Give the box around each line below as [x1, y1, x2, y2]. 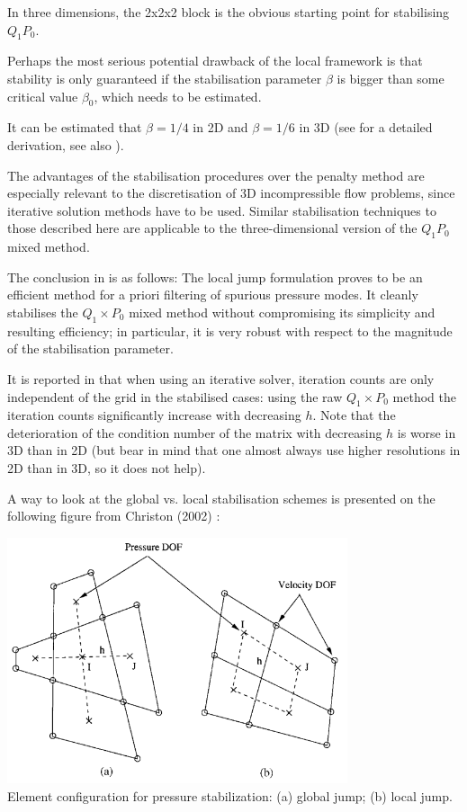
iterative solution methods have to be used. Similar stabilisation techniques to [7, 201, 436, 219]
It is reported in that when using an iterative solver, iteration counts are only [7, 369, 435, 388]
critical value [7, 86, 78, 105]
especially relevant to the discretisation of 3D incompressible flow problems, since [7, 183, 455, 202]
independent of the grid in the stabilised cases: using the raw [7, 387, 343, 406]
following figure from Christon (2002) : [7, 506, 220, 525]
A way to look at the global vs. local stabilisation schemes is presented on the [7, 488, 436, 507]
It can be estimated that [7, 118, 142, 137]
